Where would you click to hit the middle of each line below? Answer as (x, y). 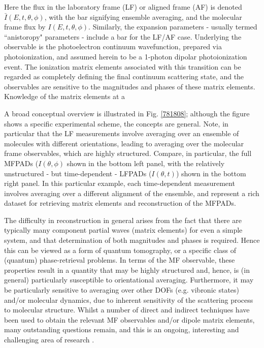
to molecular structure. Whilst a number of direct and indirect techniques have (127, 310)
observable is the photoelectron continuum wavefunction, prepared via (113, 46)
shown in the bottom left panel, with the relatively (146, 163)
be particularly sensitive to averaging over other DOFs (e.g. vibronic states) (122, 290)
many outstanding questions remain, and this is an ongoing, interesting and (122, 329)
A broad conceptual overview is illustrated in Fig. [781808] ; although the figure (127, 113)
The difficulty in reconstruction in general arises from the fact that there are (123, 220)
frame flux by (25, 27)
